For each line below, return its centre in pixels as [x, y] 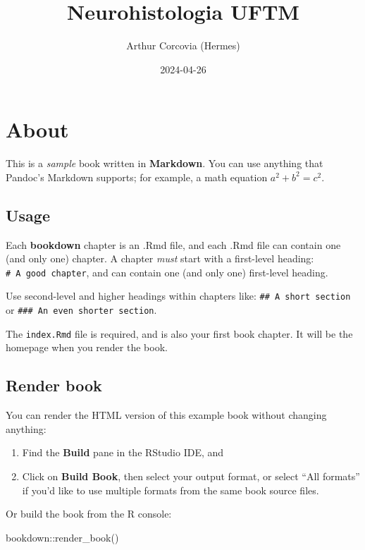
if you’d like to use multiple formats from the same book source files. [171, 490]
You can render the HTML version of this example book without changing [166, 415]
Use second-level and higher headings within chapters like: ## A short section [178, 296]
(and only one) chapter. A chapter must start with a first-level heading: [160, 258]
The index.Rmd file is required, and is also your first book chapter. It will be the [179, 333]
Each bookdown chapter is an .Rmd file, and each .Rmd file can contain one [173, 244]
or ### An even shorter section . [81, 310]
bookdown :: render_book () [62, 537]
